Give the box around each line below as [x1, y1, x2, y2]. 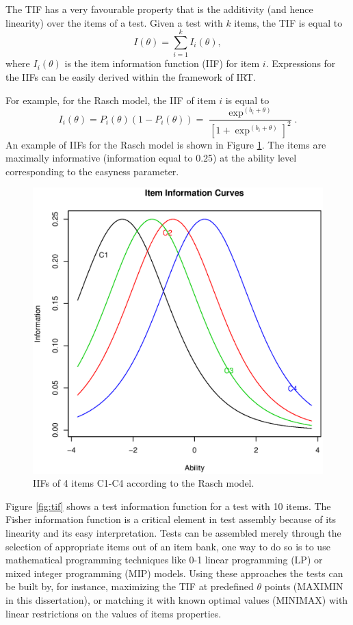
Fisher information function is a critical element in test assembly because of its [5, 512, 337, 526]
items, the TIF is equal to [234, 15, 343, 29]
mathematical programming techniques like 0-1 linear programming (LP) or [5, 552, 323, 567]
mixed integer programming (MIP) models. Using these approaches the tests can [5, 565, 343, 580]
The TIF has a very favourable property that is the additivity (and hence [5, 2, 313, 16]
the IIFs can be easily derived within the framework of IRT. [5, 69, 256, 84]
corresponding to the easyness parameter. [5, 164, 179, 178]
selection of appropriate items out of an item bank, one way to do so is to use [5, 539, 330, 553]
